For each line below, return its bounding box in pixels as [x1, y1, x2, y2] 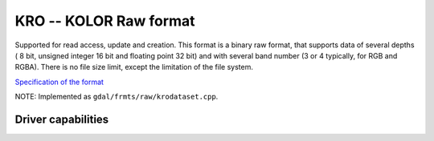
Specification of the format [14, 77, 104, 87]
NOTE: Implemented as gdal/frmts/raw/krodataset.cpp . [14, 92, 219, 102]
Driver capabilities [14, 112, 109, 126]
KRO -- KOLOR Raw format [14, 12, 196, 30]
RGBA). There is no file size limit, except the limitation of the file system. [14, 62, 253, 72]
